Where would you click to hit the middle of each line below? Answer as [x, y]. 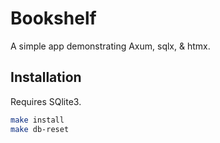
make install [37, 120]
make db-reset [40, 129]
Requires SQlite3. [46, 101]
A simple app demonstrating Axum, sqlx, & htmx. [110, 46]
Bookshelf [53, 18]
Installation [46, 77]
